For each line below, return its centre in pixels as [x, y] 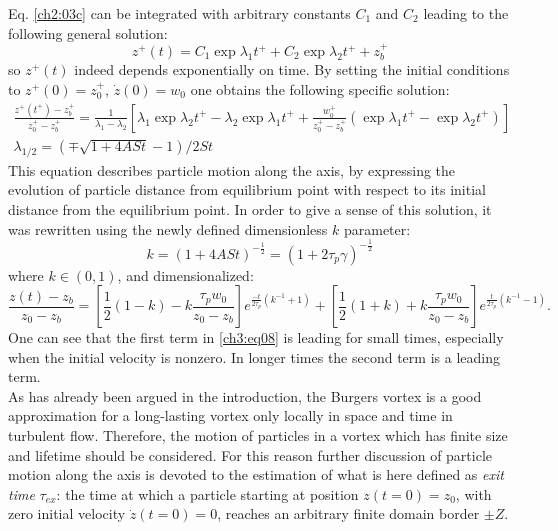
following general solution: [88, 32]
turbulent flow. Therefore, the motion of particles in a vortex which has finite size [258, 435]
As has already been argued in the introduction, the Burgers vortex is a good [245, 395]
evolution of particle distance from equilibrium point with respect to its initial [247, 189]
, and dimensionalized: [185, 274]
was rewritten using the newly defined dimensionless [168, 228]
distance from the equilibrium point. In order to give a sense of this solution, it [250, 208]
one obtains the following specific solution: [320, 89]
